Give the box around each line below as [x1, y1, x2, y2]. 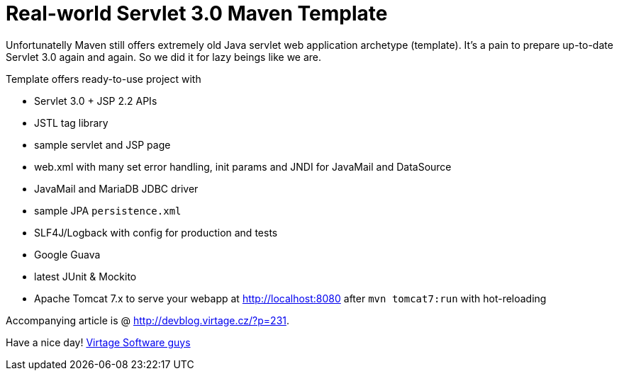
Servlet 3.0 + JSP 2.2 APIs [34, 94, 157, 107]
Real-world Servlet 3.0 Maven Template [6, 1, 388, 25]
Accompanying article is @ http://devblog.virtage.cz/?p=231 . [6, 314, 290, 326]
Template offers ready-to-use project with [6, 72, 201, 85]
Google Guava [34, 248, 101, 261]
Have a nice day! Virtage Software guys [6, 336, 191, 348]
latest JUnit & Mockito [34, 270, 137, 283]
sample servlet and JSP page [34, 138, 171, 151]
